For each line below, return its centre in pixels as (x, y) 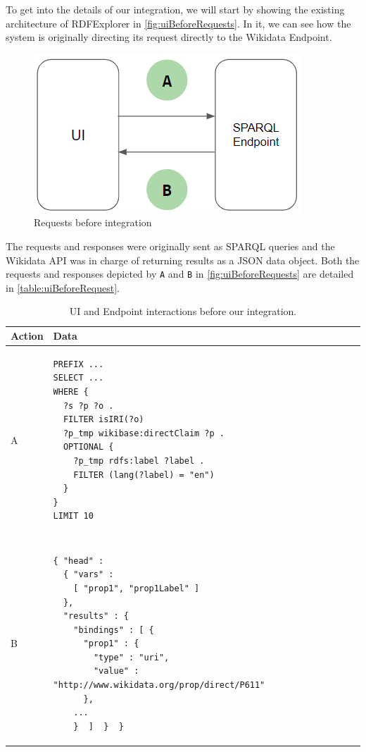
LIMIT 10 (73, 516)
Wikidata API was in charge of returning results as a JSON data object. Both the (183, 260)
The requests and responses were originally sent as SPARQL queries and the (170, 246)
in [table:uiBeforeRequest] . (63, 287)
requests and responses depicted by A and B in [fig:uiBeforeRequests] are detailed (180, 274)
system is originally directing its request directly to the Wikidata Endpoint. (169, 37)
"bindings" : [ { (114, 630)
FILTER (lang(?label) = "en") (144, 475)
